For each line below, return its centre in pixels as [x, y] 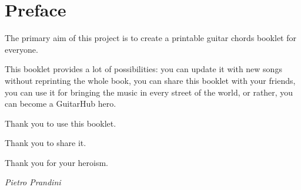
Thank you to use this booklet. [61, 123]
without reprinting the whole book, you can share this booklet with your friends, [150, 80]
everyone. [21, 49]
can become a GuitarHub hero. [61, 104]
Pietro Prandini [33, 182]
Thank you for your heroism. [56, 162]
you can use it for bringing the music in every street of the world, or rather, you [149, 92]
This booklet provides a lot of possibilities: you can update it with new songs [143, 69]
